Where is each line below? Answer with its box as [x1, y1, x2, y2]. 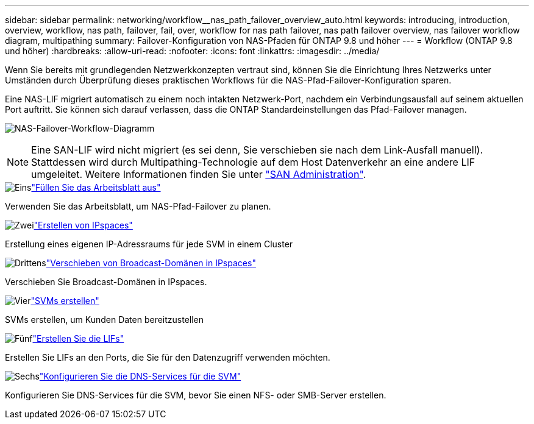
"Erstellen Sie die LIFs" [32, 333, 124, 344]
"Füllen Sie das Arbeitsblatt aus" [31, 182, 161, 193]
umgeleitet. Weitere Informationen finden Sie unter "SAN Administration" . [31, 168, 366, 180]
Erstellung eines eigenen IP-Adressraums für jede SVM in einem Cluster [5, 239, 293, 249]
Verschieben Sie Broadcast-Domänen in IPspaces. [5, 277, 207, 287]
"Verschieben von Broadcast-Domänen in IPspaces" [46, 258, 256, 268]
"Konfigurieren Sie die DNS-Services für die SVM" [39, 371, 241, 381]
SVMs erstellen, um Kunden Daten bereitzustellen [5, 314, 204, 325]
